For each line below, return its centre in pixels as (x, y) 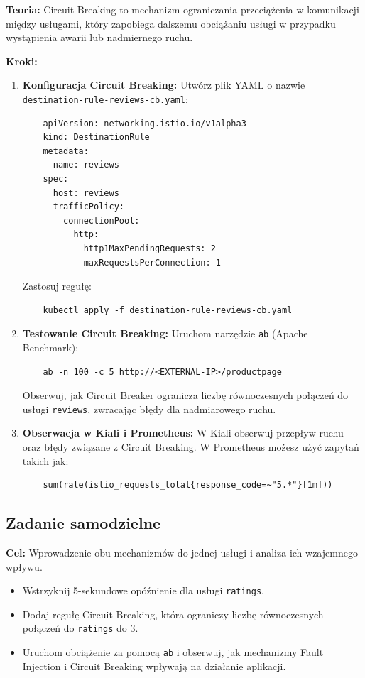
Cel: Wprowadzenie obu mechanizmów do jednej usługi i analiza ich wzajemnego (182, 553)
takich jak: (45, 460)
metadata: (66, 151)
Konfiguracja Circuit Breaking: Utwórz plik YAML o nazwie (164, 85)
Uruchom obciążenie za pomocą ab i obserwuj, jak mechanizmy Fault (173, 652)
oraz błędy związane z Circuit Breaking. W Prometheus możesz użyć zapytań (191, 447)
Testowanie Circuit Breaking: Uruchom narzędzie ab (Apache (165, 333)
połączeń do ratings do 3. (80, 628)
